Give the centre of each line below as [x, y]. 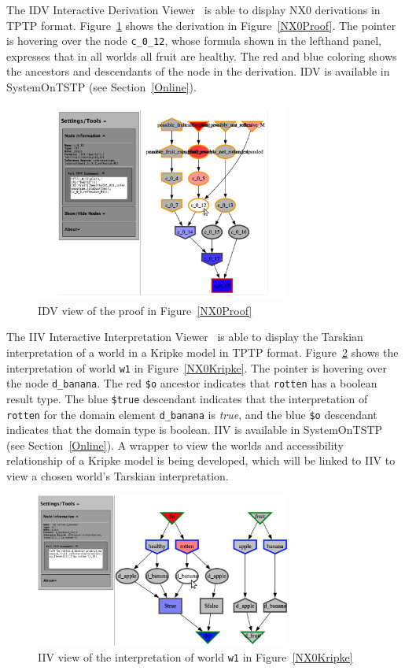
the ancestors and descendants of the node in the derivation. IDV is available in [198, 71]
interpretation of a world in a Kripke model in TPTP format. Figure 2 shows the [202, 352]
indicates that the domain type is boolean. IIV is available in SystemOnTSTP [195, 430]
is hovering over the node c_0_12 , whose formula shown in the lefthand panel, [194, 41]
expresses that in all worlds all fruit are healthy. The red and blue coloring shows [202, 56]
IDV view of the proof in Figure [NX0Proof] [145, 310]
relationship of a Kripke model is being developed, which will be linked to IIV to [201, 460]
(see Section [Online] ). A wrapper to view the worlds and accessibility [175, 445]
